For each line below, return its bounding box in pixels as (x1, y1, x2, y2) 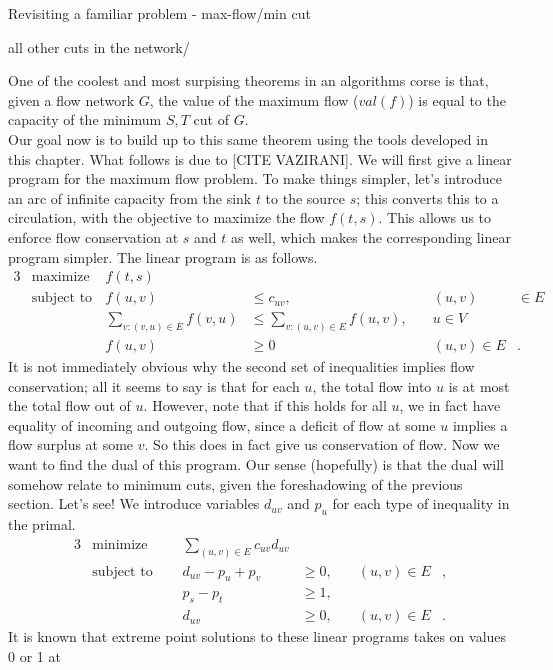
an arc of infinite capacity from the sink (8, 187, 252, 208)
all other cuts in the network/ (8, 36, 190, 57)
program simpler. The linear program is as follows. (8, 246, 318, 267)
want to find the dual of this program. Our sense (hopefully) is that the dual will (8, 454, 504, 475)
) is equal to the (408, 89, 506, 110)
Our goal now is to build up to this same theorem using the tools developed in (8, 128, 488, 149)
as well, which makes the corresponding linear (230, 226, 511, 247)
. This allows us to (378, 207, 492, 228)
